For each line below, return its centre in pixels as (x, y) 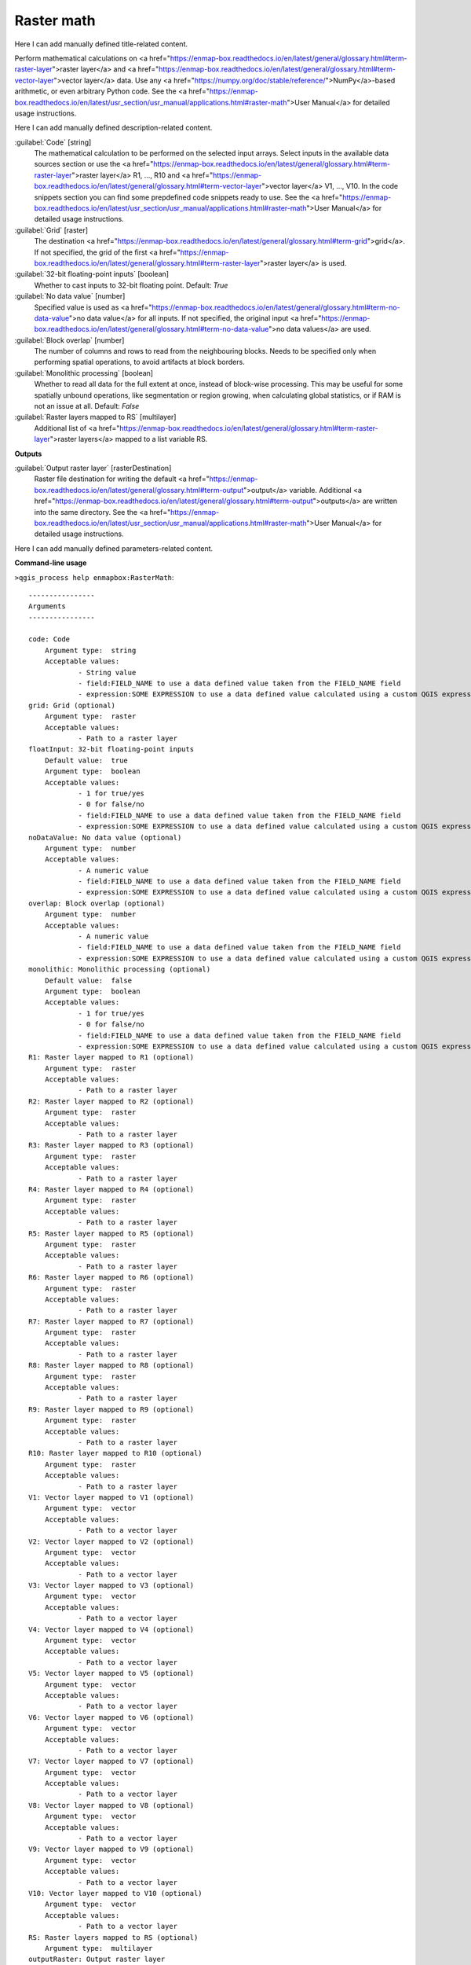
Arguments (47, 606)
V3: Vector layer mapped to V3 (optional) (111, 1585)
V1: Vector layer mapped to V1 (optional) (111, 1497)
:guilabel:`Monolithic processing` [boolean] (84, 373)
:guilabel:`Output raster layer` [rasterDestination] (93, 468)
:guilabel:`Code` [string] (53, 142)
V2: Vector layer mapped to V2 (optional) (111, 1541)
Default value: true (86, 760)
